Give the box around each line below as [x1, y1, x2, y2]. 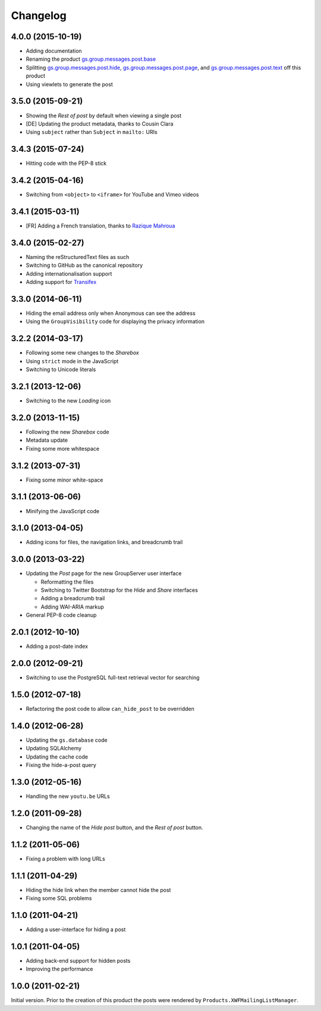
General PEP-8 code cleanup [26, 611, 97, 619]
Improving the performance [26, 965, 93, 973]
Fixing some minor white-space [26, 476, 103, 483]
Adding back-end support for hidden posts [26, 957, 131, 964]
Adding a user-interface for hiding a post [26, 926, 126, 933]
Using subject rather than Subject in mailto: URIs [26, 129, 158, 136]
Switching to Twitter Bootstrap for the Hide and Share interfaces [40, 586, 199, 594]
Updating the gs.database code [26, 736, 108, 744]
